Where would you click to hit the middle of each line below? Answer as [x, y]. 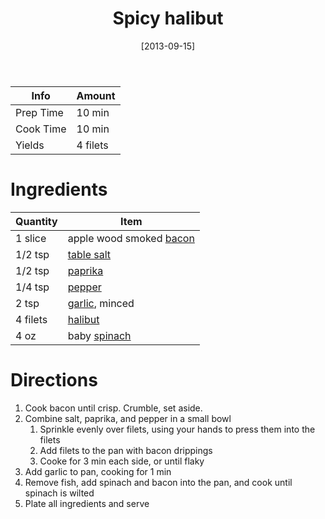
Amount [96, 95]
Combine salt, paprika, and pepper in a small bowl [128, 418]
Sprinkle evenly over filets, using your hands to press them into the [177, 429]
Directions [54, 380]
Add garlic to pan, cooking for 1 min [98, 471]
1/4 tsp [32, 287]
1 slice [31, 238]
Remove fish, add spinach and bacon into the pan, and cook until [158, 482]
